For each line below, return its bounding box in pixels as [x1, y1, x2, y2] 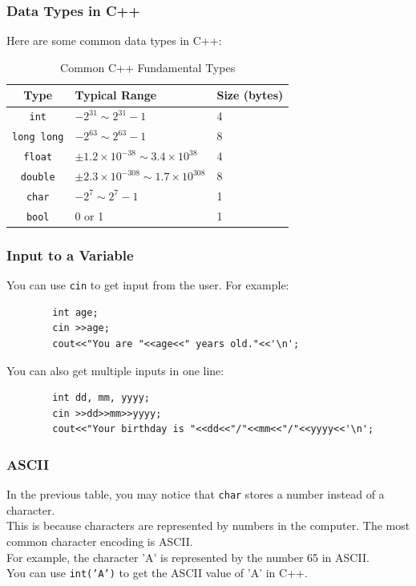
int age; [52, 306, 99, 318]
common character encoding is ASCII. [6, 533, 193, 550]
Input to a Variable [6, 245, 134, 265]
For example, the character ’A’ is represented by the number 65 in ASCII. [6, 548, 370, 565]
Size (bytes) [216, 87, 284, 103]
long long [12, 131, 64, 143]
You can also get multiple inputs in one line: [6, 362, 224, 378]
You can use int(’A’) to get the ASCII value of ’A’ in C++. [6, 564, 308, 581]
